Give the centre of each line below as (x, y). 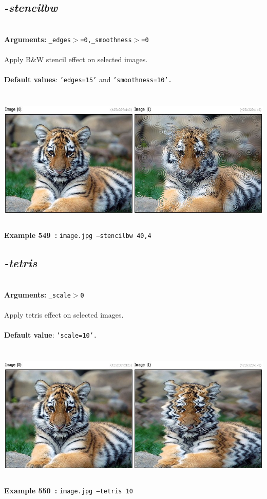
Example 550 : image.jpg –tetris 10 (69, 490)
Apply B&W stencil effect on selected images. (76, 59)
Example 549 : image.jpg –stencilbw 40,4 (78, 235)
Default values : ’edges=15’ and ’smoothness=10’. (88, 79)
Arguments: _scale (37, 294)
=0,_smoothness (106, 40)
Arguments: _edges (37, 39)
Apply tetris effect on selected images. (64, 314)
